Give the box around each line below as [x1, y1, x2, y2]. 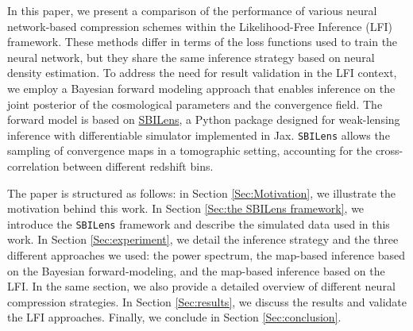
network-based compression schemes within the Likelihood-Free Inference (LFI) [7, 17, 393, 34]
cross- [375, 142, 403, 159]
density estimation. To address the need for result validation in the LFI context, [7, 64, 397, 81]
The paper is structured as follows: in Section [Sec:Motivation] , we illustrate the [7, 184, 396, 201]
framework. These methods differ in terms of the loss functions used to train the [7, 33, 398, 50]
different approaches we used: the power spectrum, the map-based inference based [7, 247, 406, 264]
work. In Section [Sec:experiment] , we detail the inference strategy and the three [7, 231, 399, 248]
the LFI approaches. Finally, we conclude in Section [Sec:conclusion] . [7, 309, 342, 325]
